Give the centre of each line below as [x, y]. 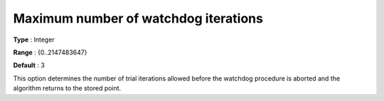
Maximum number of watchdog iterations [138, 18]
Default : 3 [29, 65]
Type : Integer [34, 40]
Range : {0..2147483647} [50, 52]
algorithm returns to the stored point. [67, 88]
